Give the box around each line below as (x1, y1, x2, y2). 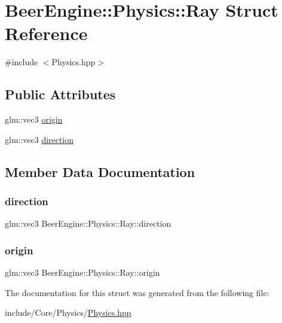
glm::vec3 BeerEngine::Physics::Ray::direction (5, 217, 171, 230)
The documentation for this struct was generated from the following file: (5, 286, 269, 298)
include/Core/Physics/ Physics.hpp (5, 306, 131, 319)
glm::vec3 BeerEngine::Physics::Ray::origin (5, 266, 160, 279)
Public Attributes (5, 85, 116, 103)
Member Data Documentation (5, 162, 195, 181)
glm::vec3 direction (5, 133, 74, 145)
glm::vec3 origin (5, 113, 63, 126)
